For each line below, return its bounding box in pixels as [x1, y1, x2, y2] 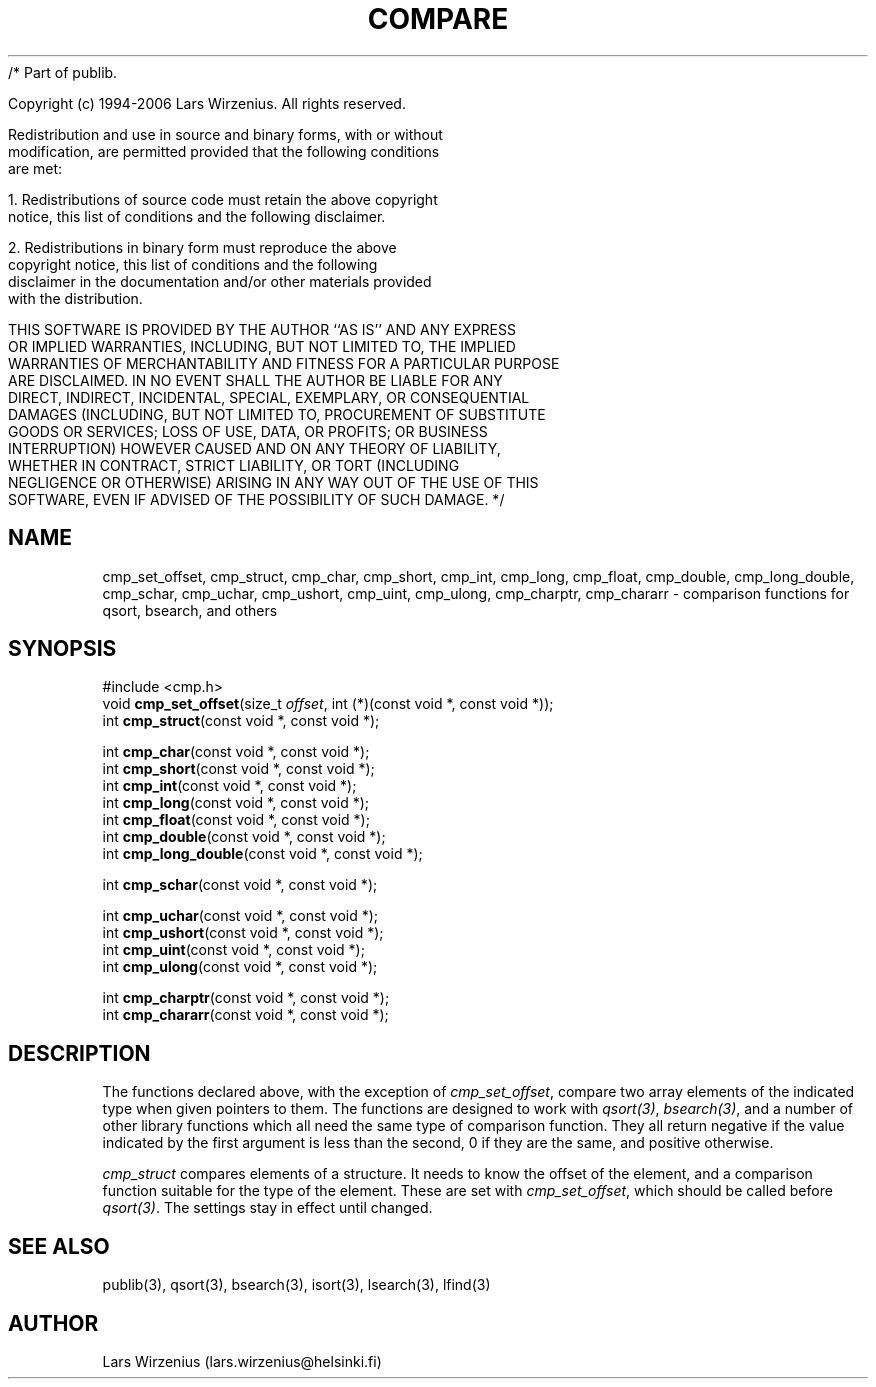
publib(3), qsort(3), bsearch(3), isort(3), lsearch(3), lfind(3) [102, 1276, 491, 1294]
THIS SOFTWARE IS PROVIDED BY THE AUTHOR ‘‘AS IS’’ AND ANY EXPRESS [8, 320, 516, 338]
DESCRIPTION [8, 1040, 151, 1066]
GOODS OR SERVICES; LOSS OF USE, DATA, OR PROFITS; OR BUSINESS [8, 422, 488, 440]
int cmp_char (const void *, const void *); [102, 743, 370, 761]
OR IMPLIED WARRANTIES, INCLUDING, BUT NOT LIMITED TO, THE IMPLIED [8, 337, 516, 355]
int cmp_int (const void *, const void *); [102, 777, 357, 795]
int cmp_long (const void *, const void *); [102, 794, 369, 812]
